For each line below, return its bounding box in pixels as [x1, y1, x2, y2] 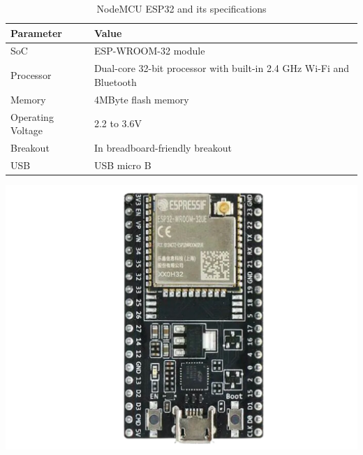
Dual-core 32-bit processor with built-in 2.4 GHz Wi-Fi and [94, 61, 350, 75]
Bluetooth [94, 74, 137, 89]
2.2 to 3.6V [94, 116, 142, 131]
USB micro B [94, 157, 151, 172]
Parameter [10, 25, 62, 40]
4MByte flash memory [94, 92, 189, 106]
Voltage [10, 123, 43, 138]
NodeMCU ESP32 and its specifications [96, 1, 267, 15]
